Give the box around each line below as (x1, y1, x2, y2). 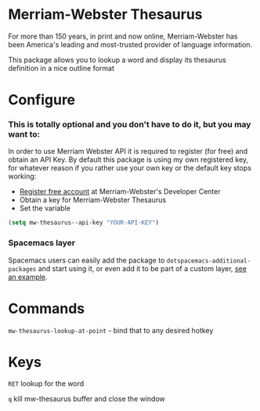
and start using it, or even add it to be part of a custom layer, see (38, 263, 247, 273)
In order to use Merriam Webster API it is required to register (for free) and (8, 147, 248, 156)
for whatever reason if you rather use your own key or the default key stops (8, 163, 252, 173)
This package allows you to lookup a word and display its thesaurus (8, 55, 227, 64)
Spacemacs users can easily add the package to (8, 255, 165, 265)
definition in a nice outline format (8, 63, 115, 72)
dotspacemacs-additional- (166, 257, 251, 265)
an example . (8, 272, 48, 281)
